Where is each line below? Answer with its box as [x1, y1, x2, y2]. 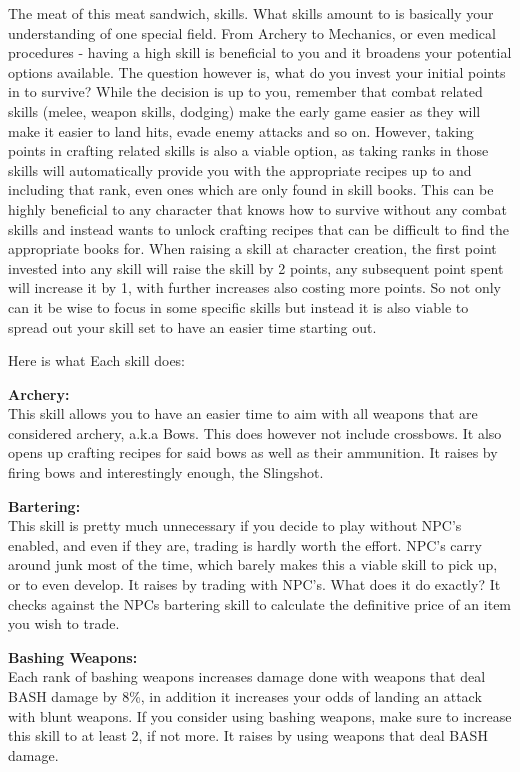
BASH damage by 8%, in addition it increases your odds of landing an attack [8, 686, 482, 706]
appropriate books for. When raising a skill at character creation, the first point [8, 238, 497, 259]
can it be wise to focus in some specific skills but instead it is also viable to [8, 296, 469, 317]
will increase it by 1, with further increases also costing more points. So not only [8, 277, 501, 298]
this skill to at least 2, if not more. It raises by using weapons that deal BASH [8, 725, 488, 746]
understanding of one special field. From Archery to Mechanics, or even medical [8, 22, 496, 43]
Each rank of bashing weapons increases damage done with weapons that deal [8, 666, 486, 687]
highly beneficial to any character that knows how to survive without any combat [8, 198, 507, 219]
